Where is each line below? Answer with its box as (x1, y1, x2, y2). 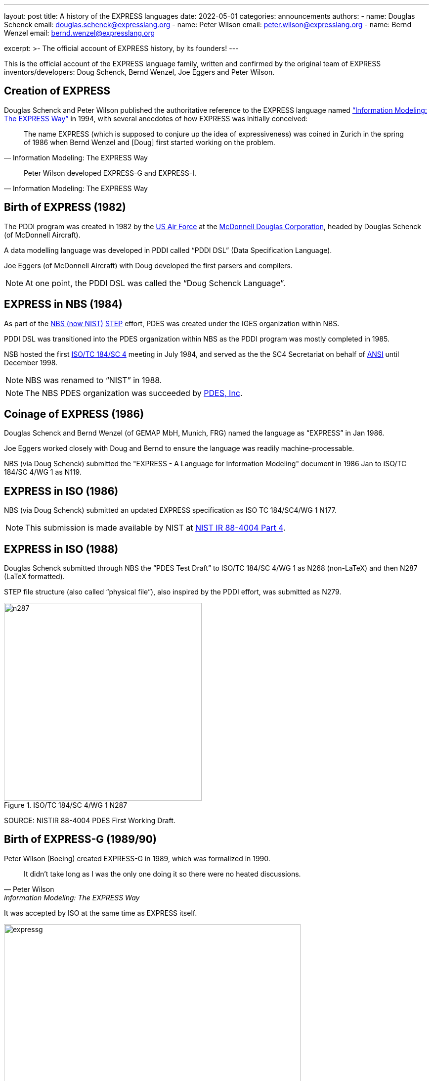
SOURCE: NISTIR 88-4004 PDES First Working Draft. (4, 816, 175, 825)
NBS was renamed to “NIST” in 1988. (25, 375, 162, 385)
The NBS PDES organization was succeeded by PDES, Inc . (25, 388, 243, 398)
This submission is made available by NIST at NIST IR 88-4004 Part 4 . (25, 523, 286, 533)
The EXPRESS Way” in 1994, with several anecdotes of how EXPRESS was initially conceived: (4, 114, 308, 123)
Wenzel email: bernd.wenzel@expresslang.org (4, 29, 155, 37)
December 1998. (4, 358, 58, 367)
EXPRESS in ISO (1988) (4, 542, 119, 555)
